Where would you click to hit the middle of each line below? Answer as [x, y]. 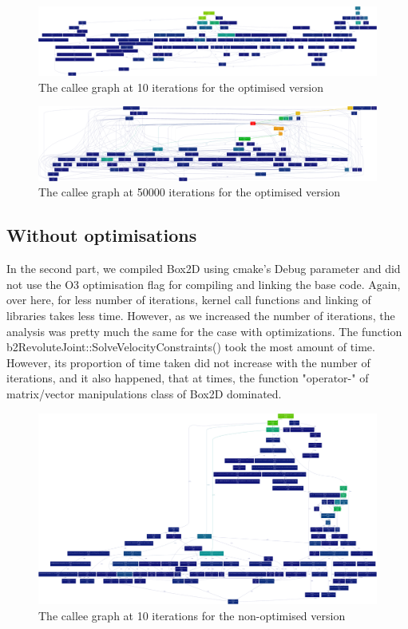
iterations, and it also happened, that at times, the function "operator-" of [188, 378]
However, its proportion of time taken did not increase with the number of [188, 362]
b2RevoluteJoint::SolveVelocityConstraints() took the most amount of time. [191, 347]
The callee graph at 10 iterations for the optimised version [181, 87]
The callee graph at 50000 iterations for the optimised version [189, 192]
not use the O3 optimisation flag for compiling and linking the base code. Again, [204, 284]
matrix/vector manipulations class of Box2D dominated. [144, 393]
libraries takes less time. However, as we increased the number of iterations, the [201, 315]
